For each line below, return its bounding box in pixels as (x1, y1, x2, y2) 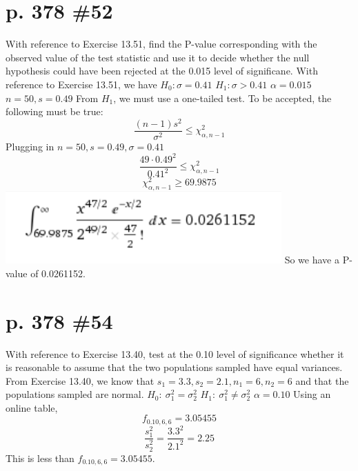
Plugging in (6, 139, 54, 153)
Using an (293, 387, 331, 401)
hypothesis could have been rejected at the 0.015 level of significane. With (6, 63, 318, 78)
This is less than (6, 450, 74, 465)
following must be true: (6, 104, 103, 119)
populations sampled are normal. (6, 387, 144, 401)
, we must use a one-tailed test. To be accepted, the (113, 90, 332, 105)
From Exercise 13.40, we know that (6, 373, 155, 388)
